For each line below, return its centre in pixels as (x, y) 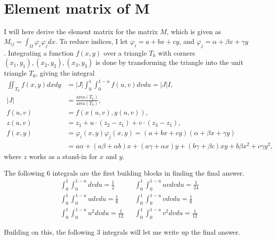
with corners (177, 52)
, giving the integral (65, 73)
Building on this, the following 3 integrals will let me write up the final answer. (122, 232)
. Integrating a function (39, 52)
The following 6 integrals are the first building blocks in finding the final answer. (124, 172)
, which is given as (194, 31)
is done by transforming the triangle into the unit (169, 62)
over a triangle (125, 52)
